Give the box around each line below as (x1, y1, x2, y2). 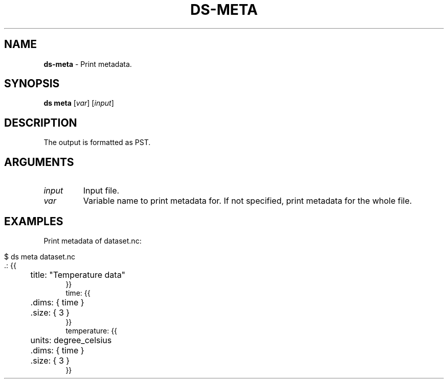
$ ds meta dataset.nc (4, 252, 76, 261)
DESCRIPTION (4, 116, 77, 129)
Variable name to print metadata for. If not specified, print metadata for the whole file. (83, 196, 412, 206)
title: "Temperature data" (30, 269, 126, 280)
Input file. (83, 185, 120, 196)
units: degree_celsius (30, 334, 112, 345)
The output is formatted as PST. (43, 138, 151, 147)
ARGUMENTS (4, 155, 74, 169)
